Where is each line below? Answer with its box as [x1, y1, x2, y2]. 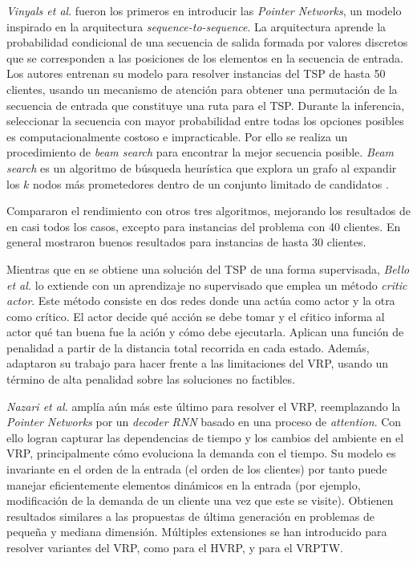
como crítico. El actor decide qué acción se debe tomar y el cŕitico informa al [6, 307, 385, 324]
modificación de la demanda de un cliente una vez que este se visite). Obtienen [6, 492, 394, 509]
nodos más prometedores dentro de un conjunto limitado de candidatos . [33, 175, 389, 192]
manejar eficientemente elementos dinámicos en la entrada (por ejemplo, [6, 476, 361, 493]
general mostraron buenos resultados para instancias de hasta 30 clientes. [6, 234, 366, 250]
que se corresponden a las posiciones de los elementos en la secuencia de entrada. [6, 49, 403, 66]
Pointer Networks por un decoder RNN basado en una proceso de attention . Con [6, 413, 402, 430]
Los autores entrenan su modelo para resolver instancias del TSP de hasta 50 [6, 65, 386, 82]
